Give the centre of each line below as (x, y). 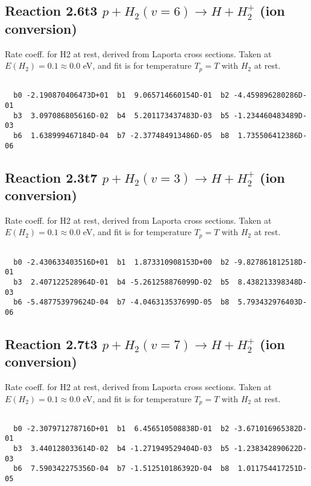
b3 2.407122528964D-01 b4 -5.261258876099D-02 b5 (121, 282)
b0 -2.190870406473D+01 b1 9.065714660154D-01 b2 (121, 96)
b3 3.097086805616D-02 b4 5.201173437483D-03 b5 (121, 115)
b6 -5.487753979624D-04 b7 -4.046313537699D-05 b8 (121, 302)
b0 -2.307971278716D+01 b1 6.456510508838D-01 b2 (121, 428)
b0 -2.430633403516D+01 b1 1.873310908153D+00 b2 (121, 262)
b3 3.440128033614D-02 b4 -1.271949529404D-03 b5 (121, 449)
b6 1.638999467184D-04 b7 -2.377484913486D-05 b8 (121, 135)
